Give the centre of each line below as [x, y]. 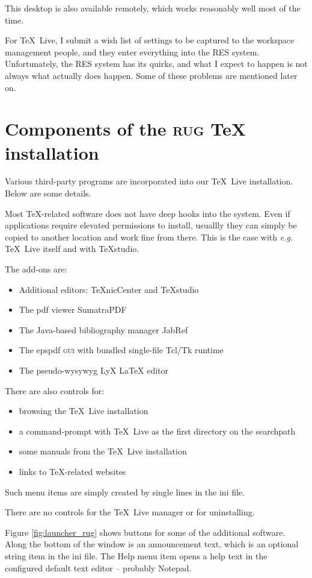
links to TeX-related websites [72, 471]
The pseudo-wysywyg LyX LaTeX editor [94, 370]
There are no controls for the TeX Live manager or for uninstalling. [130, 512]
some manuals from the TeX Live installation [103, 451]
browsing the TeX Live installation [84, 411]
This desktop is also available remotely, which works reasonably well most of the [153, 8]
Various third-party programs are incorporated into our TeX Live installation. [149, 181]
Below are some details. [48, 193]
